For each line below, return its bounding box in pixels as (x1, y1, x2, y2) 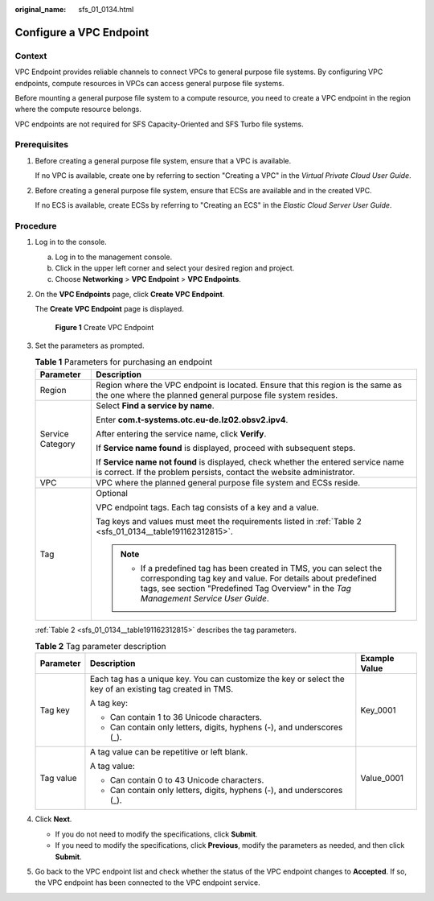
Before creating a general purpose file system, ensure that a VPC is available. (35, 155, 292, 165)
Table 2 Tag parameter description (35, 641, 166, 652)
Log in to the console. (35, 238, 108, 247)
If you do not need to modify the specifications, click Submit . (55, 829, 258, 839)
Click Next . (35, 814, 72, 825)
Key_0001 (360, 705, 397, 716)
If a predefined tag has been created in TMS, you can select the (141, 562, 382, 573)
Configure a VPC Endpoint (14, 25, 149, 39)
